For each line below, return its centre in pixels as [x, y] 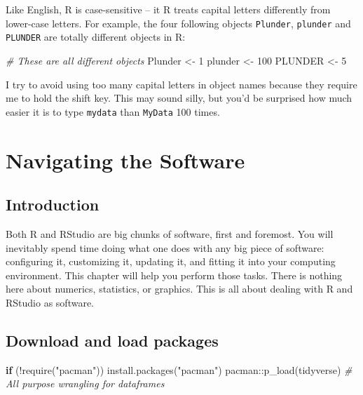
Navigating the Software [125, 160]
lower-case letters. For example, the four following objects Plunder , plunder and [178, 23]
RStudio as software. [50, 302]
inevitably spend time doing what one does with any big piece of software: [165, 247]
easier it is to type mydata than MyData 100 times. [113, 111]
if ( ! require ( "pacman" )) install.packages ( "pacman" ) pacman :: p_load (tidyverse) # [179, 369]
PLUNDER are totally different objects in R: [96, 37]
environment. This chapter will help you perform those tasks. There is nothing [174, 275]
